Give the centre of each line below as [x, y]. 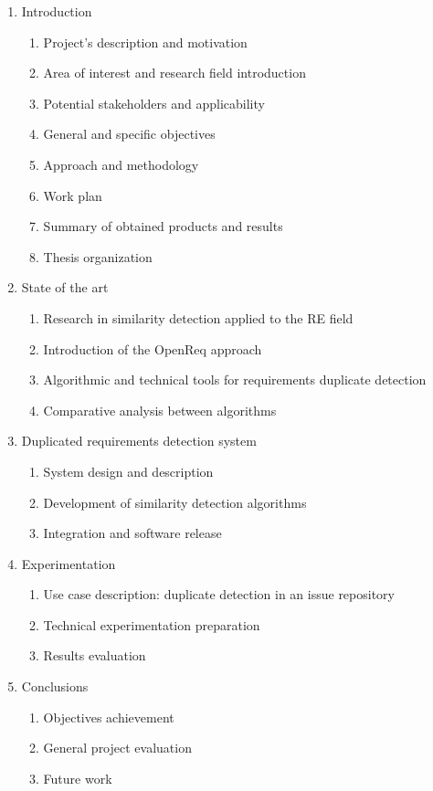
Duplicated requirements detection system [139, 441]
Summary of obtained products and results [163, 226]
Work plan [73, 195]
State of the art [65, 287]
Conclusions [55, 686]
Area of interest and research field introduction [174, 73]
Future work [78, 778]
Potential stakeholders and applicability [154, 103]
